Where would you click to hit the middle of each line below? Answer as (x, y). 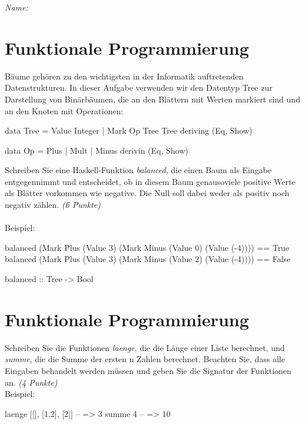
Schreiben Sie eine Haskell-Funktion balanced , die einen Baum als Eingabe (138, 170)
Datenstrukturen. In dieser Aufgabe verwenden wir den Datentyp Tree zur (139, 87)
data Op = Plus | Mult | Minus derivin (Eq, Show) (97, 150)
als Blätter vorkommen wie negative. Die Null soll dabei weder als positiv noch (147, 193)
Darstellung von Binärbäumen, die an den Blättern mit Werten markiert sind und (152, 99)
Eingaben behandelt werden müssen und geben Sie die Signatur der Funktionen (148, 370)
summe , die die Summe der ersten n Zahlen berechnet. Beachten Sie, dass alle (145, 359)
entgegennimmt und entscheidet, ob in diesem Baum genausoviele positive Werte (150, 181)
